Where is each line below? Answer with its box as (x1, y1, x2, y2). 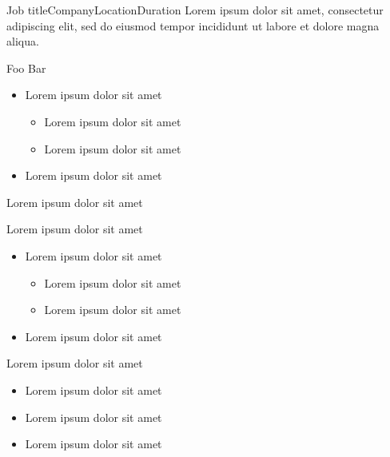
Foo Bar (6, 59, 46, 76)
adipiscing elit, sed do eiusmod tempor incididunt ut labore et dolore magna (6, 17, 380, 34)
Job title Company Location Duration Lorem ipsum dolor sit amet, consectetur (6, 2, 384, 18)
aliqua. (6, 33, 39, 50)
